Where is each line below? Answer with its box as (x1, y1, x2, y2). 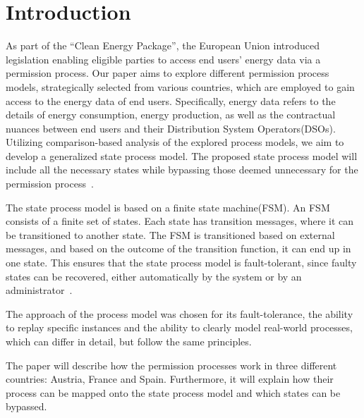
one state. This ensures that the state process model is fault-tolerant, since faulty (6, 255, 357, 270)
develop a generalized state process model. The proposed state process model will (6, 148, 358, 163)
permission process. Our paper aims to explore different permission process (6, 66, 329, 80)
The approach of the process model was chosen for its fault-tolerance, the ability (6, 306, 353, 321)
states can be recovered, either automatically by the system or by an (6, 269, 302, 283)
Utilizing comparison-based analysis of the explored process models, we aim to (6, 135, 344, 149)
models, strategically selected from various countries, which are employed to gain (6, 79, 355, 94)
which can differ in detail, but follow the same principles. (6, 334, 252, 348)
